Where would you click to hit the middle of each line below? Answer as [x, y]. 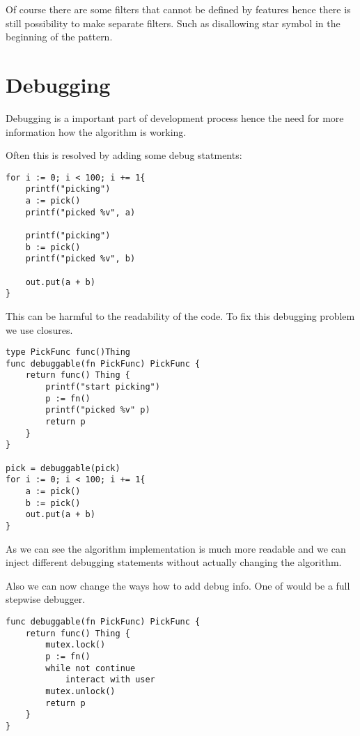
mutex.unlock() [80, 691]
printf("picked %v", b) [80, 259]
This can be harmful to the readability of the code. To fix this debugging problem [180, 315]
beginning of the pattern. [59, 37]
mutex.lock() [76, 645]
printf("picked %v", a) [80, 212]
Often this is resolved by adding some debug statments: [124, 155]
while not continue [91, 668]
